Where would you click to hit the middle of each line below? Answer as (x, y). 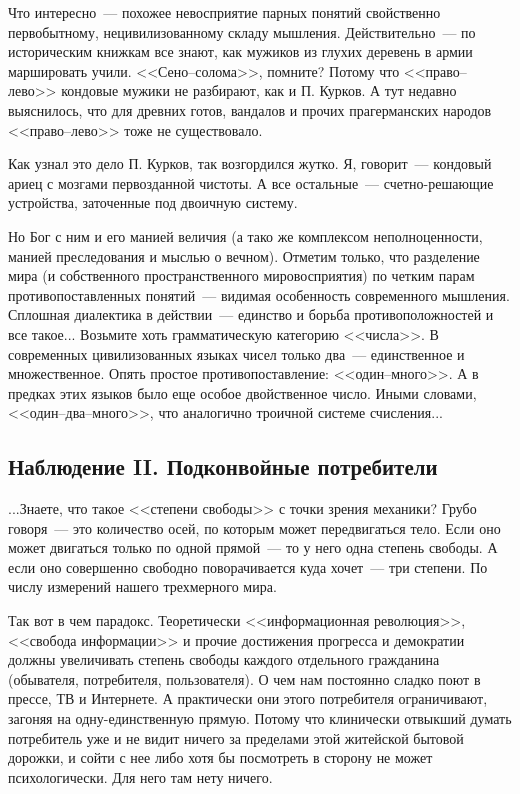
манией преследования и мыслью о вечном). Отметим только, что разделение (244, 255)
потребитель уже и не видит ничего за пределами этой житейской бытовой (236, 737)
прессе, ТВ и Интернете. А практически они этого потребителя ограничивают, (248, 698)
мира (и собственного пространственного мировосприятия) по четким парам (241, 275)
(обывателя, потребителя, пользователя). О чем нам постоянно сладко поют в (244, 678)
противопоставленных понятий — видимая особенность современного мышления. (259, 294)
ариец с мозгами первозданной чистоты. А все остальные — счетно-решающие (251, 182)
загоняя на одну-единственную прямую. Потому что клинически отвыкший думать (260, 718)
